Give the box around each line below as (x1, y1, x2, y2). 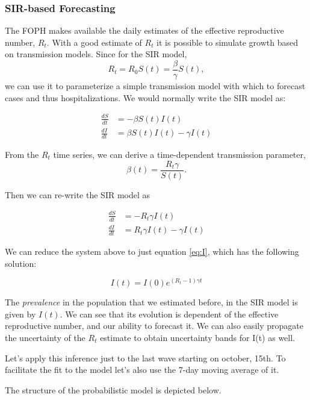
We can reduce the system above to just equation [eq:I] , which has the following (5, 245, 299, 257)
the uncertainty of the (5, 331, 85, 343)
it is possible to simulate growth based (157, 36, 299, 48)
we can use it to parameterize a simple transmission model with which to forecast (5, 80, 306, 92)
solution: (5, 257, 37, 269)
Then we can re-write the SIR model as (5, 188, 150, 201)
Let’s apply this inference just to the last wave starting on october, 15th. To (5, 351, 286, 364)
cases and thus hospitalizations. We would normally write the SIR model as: (5, 91, 286, 104)
